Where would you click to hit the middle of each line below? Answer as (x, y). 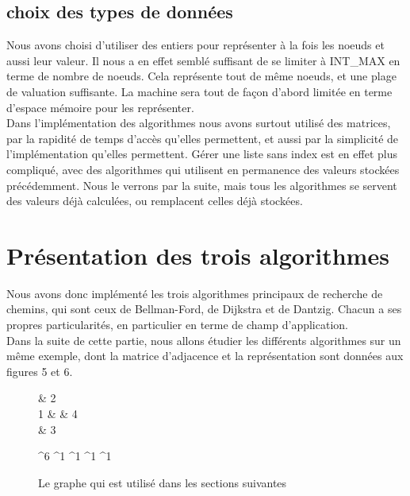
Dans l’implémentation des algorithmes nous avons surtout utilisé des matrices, (199, 123)
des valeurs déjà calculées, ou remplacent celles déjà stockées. (155, 201)
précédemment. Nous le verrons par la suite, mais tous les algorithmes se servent (202, 185)
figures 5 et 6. (40, 371)
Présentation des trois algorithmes (198, 255)
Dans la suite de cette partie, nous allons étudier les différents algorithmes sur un (204, 340)
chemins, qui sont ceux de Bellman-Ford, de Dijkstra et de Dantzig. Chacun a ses (204, 309)
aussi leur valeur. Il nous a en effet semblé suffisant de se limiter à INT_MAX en (203, 60)
